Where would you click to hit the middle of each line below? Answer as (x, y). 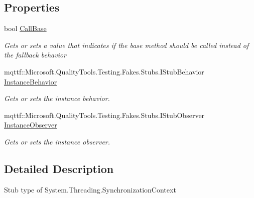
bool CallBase (25, 28)
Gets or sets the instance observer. (57, 141)
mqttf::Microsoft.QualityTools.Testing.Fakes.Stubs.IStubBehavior (104, 71)
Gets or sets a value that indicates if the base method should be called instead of (126, 45)
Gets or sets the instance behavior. (57, 98)
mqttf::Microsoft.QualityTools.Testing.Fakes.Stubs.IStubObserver (104, 115)
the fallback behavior (35, 55)
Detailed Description (59, 168)
